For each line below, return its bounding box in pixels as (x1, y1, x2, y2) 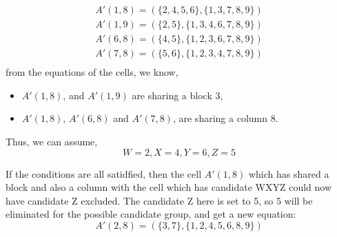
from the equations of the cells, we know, (6, 65, 178, 79)
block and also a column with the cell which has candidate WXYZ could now (6, 180, 332, 194)
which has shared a (248, 166, 329, 181)
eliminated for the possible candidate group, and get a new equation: (6, 207, 296, 221)
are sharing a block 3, (132, 87, 223, 102)
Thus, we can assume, (6, 134, 98, 148)
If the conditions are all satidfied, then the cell (6, 166, 202, 181)
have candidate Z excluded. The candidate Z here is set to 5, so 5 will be (6, 193, 313, 207)
